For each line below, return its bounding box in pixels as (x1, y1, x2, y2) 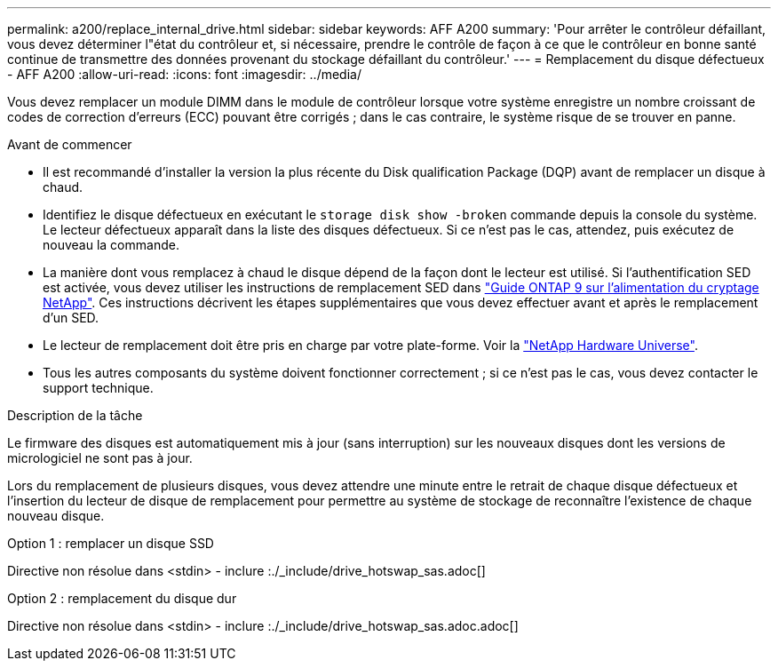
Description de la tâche (7, 408, 143, 423)
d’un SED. (43, 310, 99, 325)
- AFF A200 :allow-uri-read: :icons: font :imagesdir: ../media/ (7, 67, 361, 82)
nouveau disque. (7, 508, 105, 523)
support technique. (43, 380, 154, 395)
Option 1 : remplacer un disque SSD (7, 536, 214, 551)
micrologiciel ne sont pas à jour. (7, 450, 193, 465)
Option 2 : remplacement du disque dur (7, 591, 237, 606)
